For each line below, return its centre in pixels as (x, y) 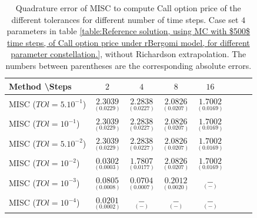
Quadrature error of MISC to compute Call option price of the (128, 8)
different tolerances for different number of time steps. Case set (125, 19)
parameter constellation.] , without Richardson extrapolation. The (128, 54)
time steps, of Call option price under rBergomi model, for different (128, 42)
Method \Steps (40, 86)
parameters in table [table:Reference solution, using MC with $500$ (128, 31)
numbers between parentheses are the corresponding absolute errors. (128, 65)
